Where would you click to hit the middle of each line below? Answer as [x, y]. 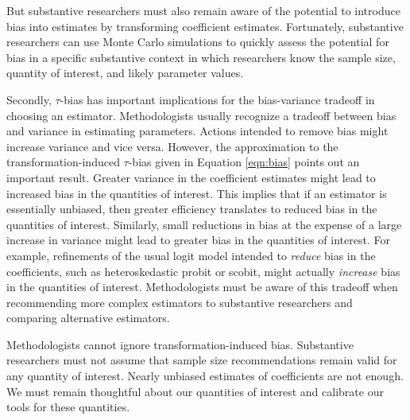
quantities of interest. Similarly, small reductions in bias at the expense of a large [204, 224]
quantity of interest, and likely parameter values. [125, 73]
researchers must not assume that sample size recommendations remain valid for [202, 360]
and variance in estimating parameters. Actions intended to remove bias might [197, 131]
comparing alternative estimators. [88, 318]
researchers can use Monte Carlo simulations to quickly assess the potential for [198, 42]
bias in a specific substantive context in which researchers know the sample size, [201, 57]
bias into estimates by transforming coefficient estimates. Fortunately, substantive [205, 26]
